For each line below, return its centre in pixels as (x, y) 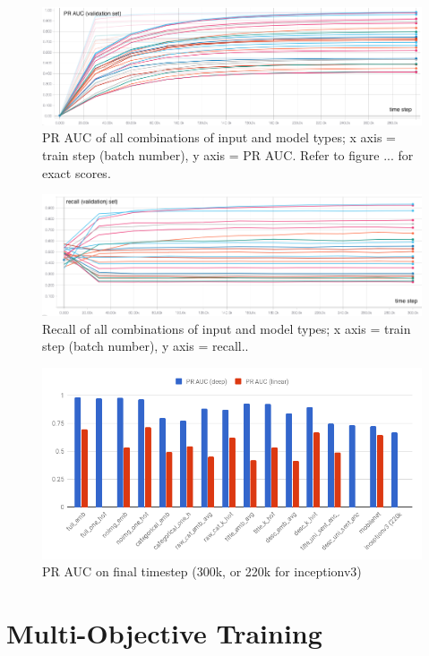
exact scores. (77, 172)
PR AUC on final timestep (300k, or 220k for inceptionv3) (202, 571)
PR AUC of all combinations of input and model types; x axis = (219, 137)
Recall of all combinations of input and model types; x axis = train (227, 328)
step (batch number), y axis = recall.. (146, 346)
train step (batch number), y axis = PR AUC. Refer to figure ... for (228, 154)
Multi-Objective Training (164, 633)
